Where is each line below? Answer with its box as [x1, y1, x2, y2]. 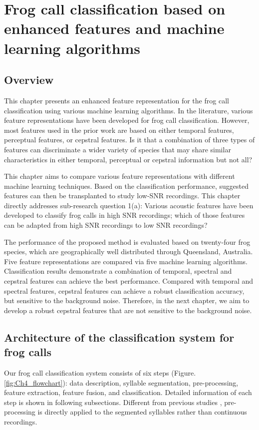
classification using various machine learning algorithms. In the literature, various [4, 105, 253, 115]
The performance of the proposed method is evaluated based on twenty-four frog [4, 236, 251, 247]
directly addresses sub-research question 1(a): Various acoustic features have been [4, 200, 254, 210]
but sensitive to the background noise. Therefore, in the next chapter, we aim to [4, 295, 250, 306]
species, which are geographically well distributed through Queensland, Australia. [4, 246, 253, 257]
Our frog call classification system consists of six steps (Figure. [4, 368, 196, 378]
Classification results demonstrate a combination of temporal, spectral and [4, 266, 232, 276]
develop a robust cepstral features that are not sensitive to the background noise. [4, 305, 252, 315]
